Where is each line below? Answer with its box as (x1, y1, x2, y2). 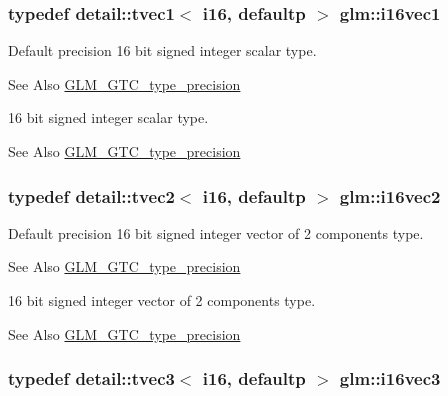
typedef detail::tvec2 (8, 183, 175, 208)
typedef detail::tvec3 (8, 366, 175, 391)
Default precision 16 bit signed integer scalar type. (8, 40, 317, 61)
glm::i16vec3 (339, 366, 441, 391)
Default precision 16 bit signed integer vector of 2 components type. (8, 222, 424, 243)
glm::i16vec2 (339, 183, 441, 208)
